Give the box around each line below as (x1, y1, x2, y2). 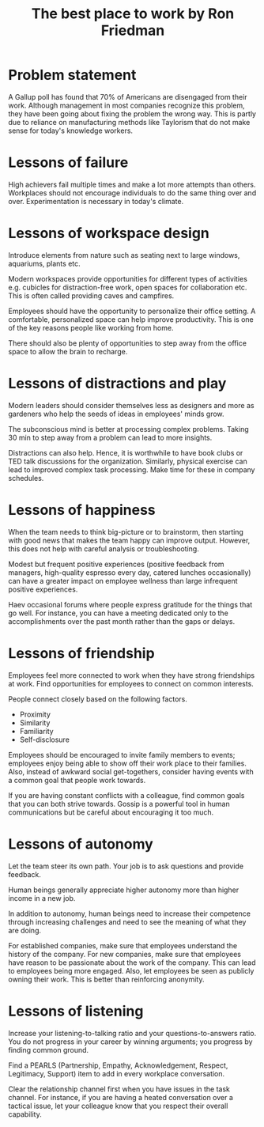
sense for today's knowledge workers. (8, 126, 133, 135)
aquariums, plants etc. (8, 259, 81, 268)
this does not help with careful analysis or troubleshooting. (8, 543, 199, 554)
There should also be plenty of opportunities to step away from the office (8, 338, 247, 348)
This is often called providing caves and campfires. (8, 290, 175, 301)
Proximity (19, 709, 51, 719)
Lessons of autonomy (8, 835, 154, 853)
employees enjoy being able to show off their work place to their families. (8, 758, 247, 768)
